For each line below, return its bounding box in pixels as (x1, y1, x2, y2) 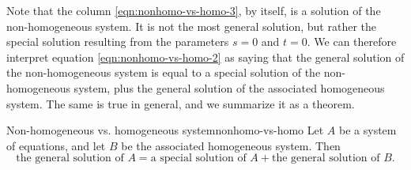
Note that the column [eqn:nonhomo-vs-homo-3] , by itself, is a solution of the (6, 2, 381, 18)
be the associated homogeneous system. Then (121, 137, 341, 153)
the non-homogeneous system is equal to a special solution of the (6, 64, 321, 81)
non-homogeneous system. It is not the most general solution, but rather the (6, 17, 377, 34)
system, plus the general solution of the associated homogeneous (74, 79, 385, 96)
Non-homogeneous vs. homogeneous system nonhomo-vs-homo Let (6, 122, 324, 138)
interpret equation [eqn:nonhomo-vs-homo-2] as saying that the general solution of (6, 48, 405, 65)
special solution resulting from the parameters (6, 33, 229, 50)
